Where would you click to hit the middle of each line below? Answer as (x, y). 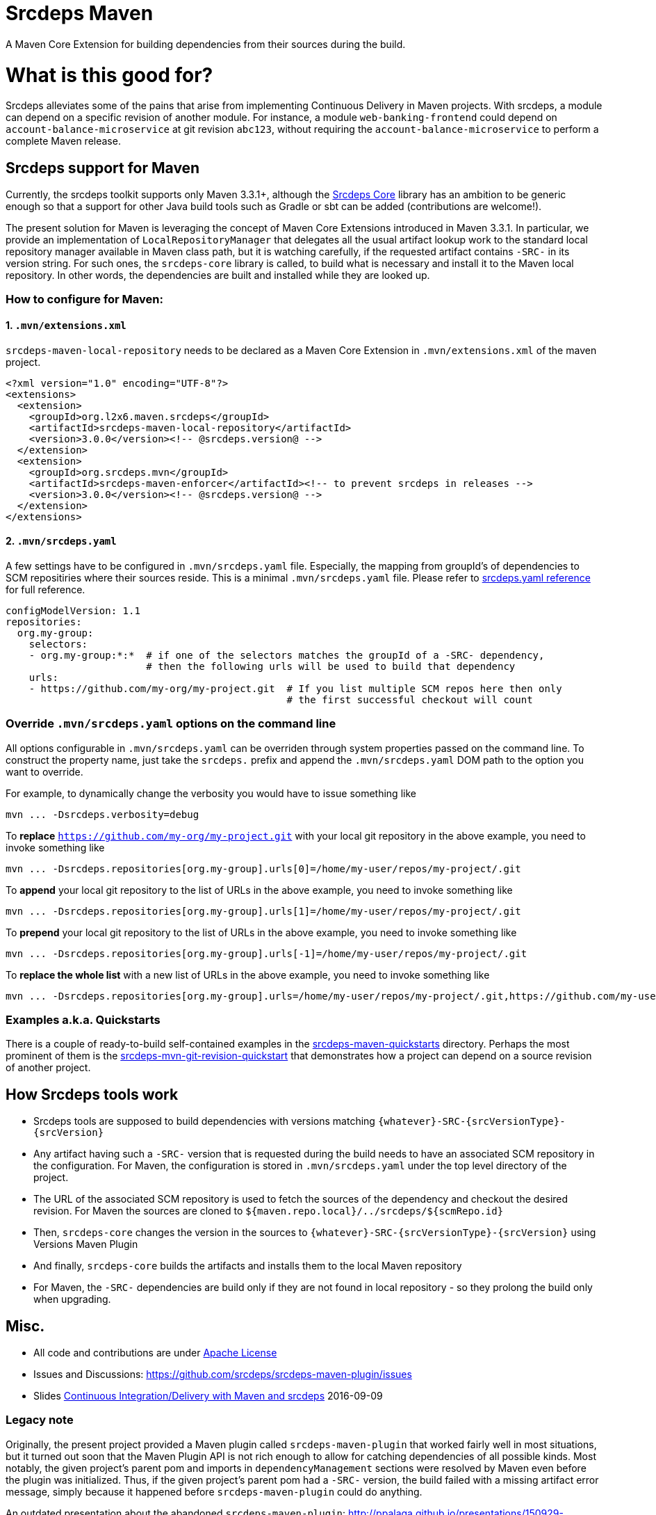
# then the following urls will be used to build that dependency (331, 666)
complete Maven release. (63, 141)
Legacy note (40, 1420)
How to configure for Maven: (84, 299)
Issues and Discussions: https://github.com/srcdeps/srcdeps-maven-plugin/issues (223, 1374)
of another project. (48, 1068)
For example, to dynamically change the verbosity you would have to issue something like (211, 793)
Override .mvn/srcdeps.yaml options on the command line (171, 724)
